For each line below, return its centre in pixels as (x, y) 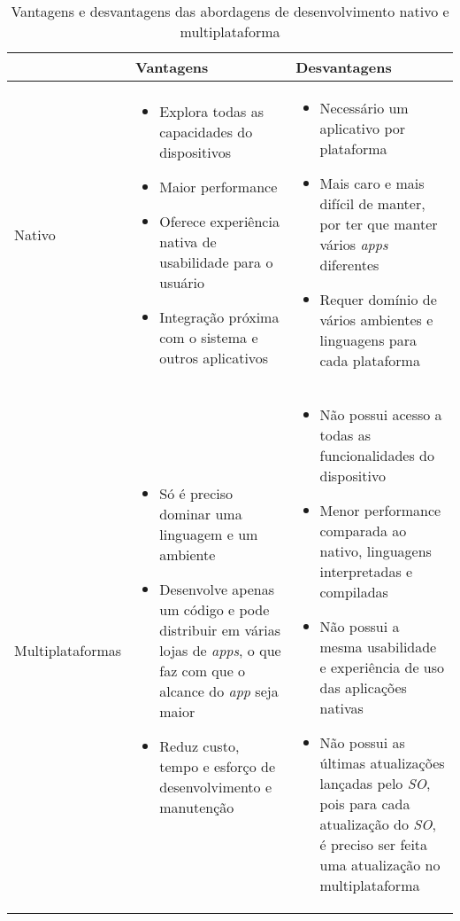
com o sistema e (209, 337)
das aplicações (363, 687)
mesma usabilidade (378, 647)
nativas (341, 708)
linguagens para (368, 340)
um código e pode (215, 609)
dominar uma (201, 513)
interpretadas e (366, 571)
